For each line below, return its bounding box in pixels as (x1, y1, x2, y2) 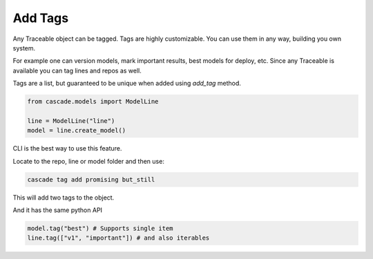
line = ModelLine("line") (27, 117, 115, 124)
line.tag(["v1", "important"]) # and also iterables (27, 234, 210, 242)
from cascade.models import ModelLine (27, 97, 159, 106)
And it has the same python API (12, 206, 103, 214)
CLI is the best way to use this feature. (12, 144, 122, 153)
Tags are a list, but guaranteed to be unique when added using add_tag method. (12, 79, 242, 88)
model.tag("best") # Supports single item (27, 224, 173, 232)
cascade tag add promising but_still (27, 175, 155, 183)
